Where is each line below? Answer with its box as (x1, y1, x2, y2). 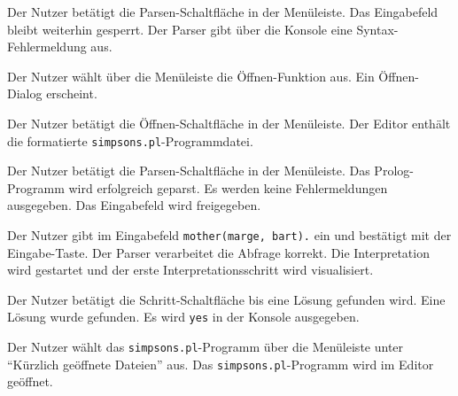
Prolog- (374, 161, 414, 180)
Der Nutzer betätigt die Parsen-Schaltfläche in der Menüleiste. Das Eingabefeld (7, 3, 439, 20)
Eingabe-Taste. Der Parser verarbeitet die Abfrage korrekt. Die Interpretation (7, 243, 430, 261)
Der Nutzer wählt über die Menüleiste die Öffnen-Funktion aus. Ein (7, 66, 375, 85)
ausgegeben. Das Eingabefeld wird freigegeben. (7, 196, 261, 214)
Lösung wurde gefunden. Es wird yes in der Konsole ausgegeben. (7, 307, 360, 326)
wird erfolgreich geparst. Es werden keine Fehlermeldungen (68, 178, 388, 197)
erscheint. (46, 84, 97, 103)
